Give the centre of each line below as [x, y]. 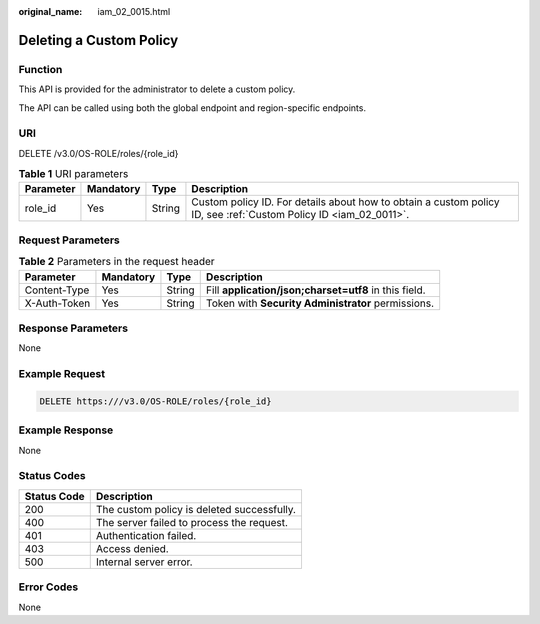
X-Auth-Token [57, 303]
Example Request [61, 374]
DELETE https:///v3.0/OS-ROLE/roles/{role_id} [155, 401]
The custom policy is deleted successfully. [196, 509]
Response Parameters [73, 328]
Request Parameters [69, 240]
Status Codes [52, 476]
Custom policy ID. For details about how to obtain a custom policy [345, 202]
